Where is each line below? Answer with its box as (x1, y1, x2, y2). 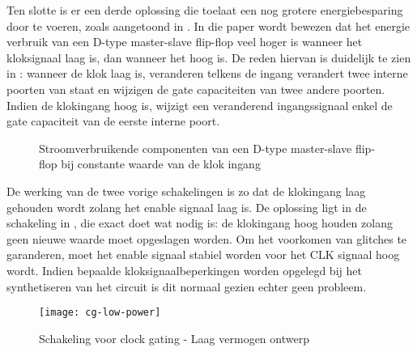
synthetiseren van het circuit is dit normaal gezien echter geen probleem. (6, 278, 367, 295)
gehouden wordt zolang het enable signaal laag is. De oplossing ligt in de (6, 198, 367, 215)
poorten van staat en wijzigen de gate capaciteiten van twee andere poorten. (6, 80, 385, 97)
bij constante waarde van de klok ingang (61, 155, 261, 172)
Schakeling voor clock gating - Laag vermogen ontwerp (39, 329, 309, 346)
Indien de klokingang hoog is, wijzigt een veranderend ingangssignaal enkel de (6, 96, 393, 113)
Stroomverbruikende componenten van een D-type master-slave (39, 139, 352, 156)
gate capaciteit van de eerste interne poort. (6, 112, 220, 129)
